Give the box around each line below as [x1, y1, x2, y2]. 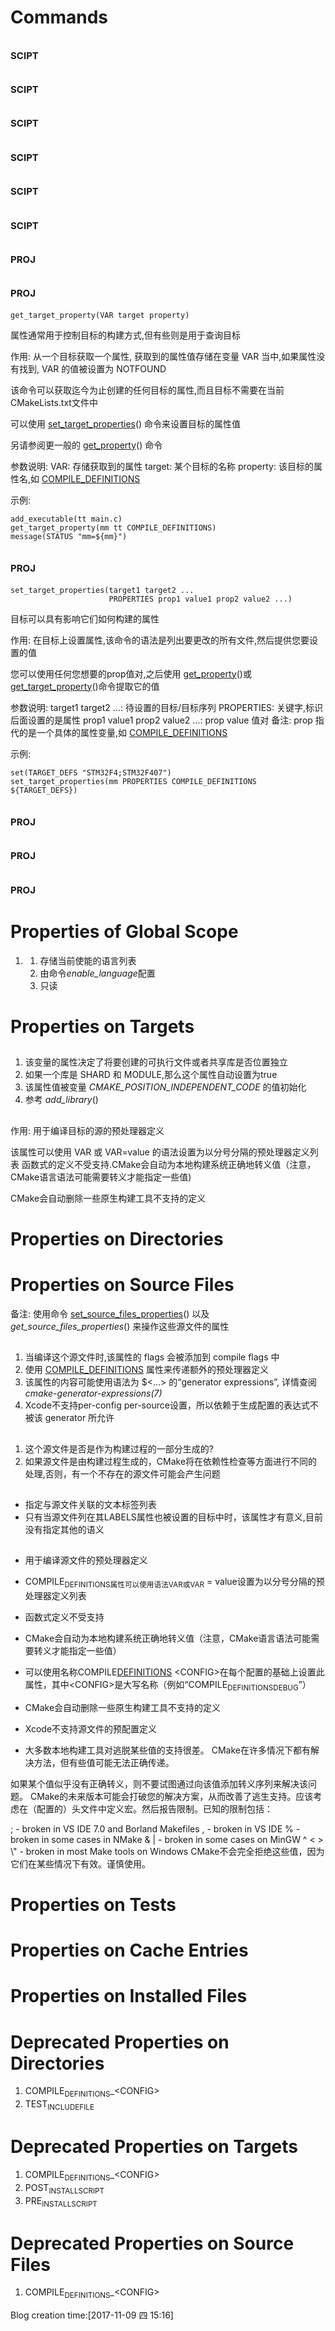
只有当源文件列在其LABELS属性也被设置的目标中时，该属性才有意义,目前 [24, 1511, 323, 1523]
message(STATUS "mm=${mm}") [10, 531, 128, 541]
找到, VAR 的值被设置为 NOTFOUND [18, 362, 167, 375]
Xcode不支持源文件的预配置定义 [24, 1722, 158, 1735]
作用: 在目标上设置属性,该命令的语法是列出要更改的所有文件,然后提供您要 [10, 634, 310, 646]
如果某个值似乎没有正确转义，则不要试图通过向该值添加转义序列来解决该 [10, 1777, 308, 1790]
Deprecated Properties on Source [10, 2232, 295, 2255]
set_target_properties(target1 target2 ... [10, 585, 195, 595]
